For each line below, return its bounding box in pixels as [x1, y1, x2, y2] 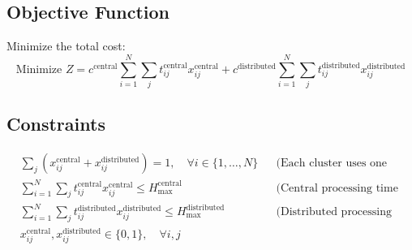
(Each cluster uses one [276, 157, 388, 170]
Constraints [6, 111, 105, 136]
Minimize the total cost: [6, 37, 126, 54]
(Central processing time [276, 182, 398, 194]
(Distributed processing [276, 206, 393, 218]
